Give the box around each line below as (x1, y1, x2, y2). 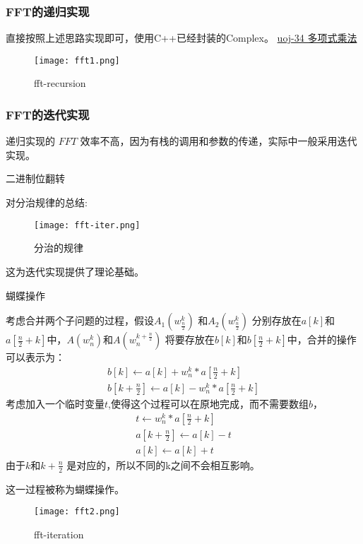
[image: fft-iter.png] (34, 220, 141, 230)
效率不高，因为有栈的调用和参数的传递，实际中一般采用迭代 (80, 134, 357, 148)
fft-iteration (34, 526, 84, 541)
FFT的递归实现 (6, 2, 90, 20)
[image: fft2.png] (34, 507, 120, 517)
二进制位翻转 (6, 171, 65, 186)
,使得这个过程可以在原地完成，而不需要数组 (108, 396, 309, 410)
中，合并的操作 (287, 332, 357, 347)
